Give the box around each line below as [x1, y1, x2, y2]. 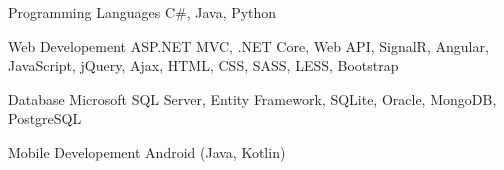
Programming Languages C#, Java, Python [8, 2, 277, 22]
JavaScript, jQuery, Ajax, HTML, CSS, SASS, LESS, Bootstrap [8, 55, 399, 76]
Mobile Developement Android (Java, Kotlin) [8, 141, 286, 162]
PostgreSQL [8, 108, 82, 129]
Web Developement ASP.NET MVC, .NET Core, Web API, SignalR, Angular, [8, 35, 489, 56]
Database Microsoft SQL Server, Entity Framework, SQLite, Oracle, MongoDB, [8, 88, 497, 109]
